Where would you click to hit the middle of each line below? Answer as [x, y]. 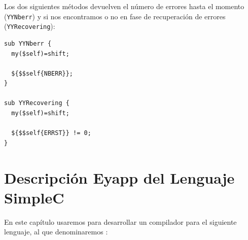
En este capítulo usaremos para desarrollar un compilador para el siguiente [120, 221]
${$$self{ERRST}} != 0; [51, 133]
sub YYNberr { [28, 43]
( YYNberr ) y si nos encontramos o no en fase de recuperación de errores [115, 16]
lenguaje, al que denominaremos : [56, 232]
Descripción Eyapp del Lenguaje [119, 177]
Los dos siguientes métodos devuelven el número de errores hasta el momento [124, 6]
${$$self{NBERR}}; [42, 73]
